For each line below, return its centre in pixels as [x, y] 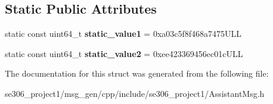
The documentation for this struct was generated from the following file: [137, 73]
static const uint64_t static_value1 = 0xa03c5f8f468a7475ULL [123, 34]
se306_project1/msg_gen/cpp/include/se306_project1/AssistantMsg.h [135, 93]
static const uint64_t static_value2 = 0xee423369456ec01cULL [124, 53]
